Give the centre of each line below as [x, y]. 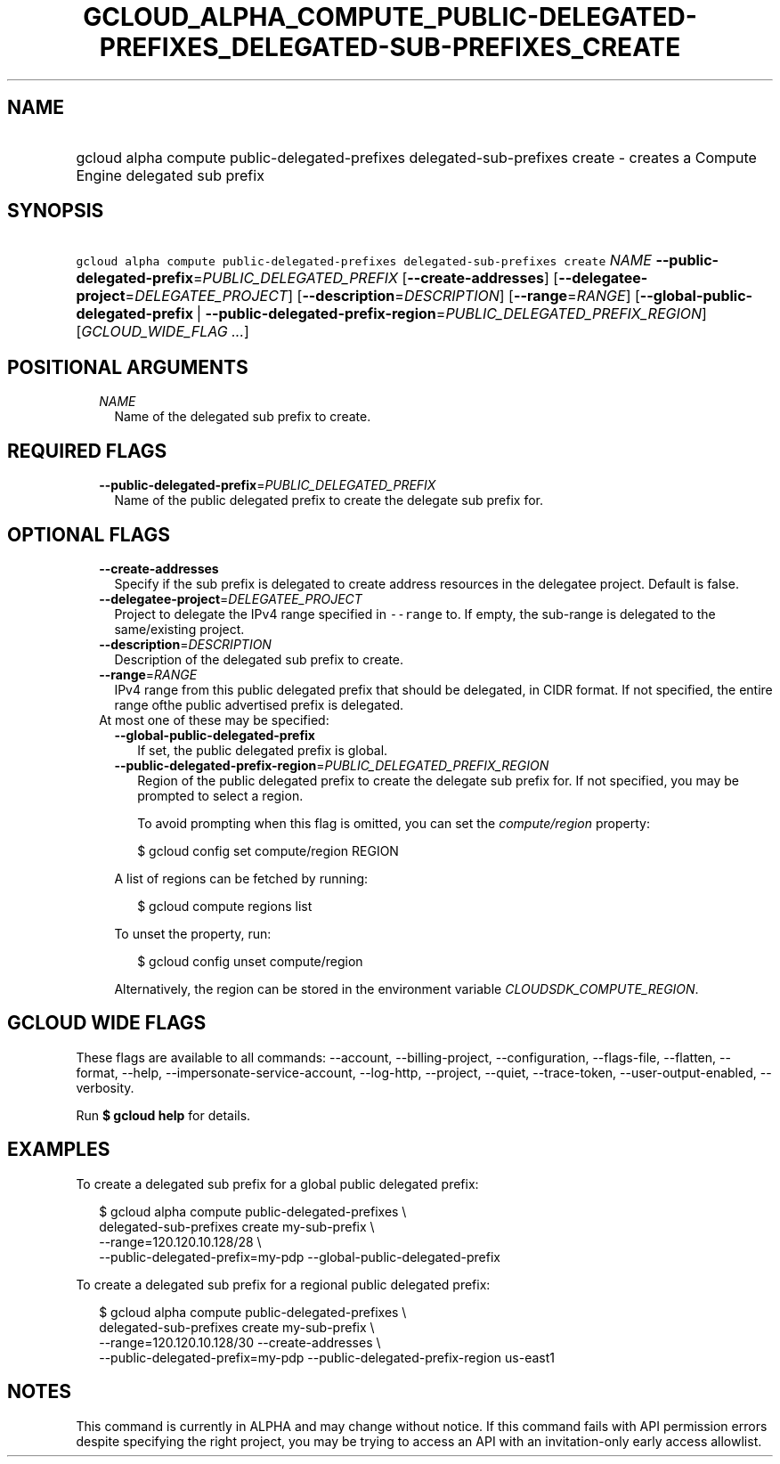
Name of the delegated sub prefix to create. [243, 417]
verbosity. [105, 1087]
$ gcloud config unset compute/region [250, 961]
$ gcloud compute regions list [225, 906]
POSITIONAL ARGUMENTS [128, 367]
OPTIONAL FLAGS [89, 534]
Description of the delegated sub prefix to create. [259, 659]
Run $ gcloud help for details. [163, 1115]
